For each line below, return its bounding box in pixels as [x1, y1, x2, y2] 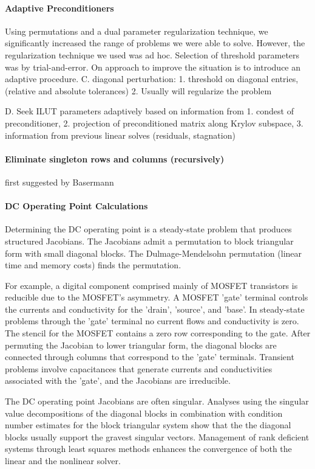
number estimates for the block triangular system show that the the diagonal [5, 419, 291, 431]
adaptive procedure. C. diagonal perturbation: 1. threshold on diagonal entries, [5, 72, 299, 85]
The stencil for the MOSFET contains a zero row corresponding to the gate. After [5, 327, 311, 339]
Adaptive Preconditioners [5, 1, 114, 14]
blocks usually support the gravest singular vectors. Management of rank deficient [5, 430, 310, 443]
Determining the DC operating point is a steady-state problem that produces [5, 223, 292, 235]
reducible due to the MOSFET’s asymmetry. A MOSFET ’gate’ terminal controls [5, 291, 308, 304]
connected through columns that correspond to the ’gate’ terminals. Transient [5, 350, 294, 363]
